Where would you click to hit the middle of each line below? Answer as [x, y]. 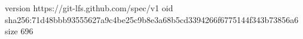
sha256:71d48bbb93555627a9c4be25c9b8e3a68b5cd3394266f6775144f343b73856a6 [152, 19]
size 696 [19, 31]
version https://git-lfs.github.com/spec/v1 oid [89, 8]
